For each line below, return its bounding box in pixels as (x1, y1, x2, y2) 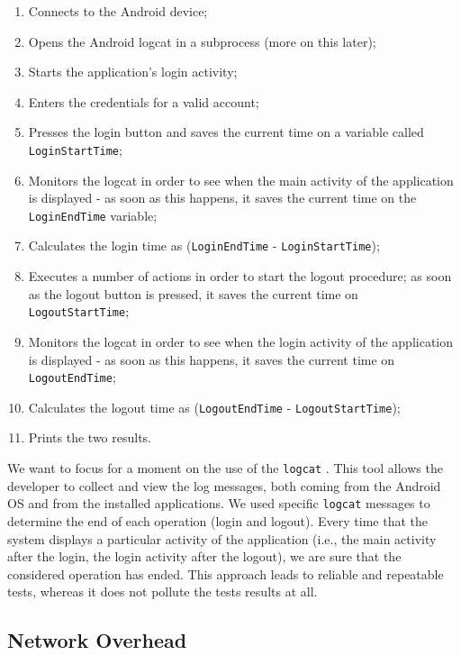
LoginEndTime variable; (28, 205, 158, 224)
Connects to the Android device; (28, 2, 208, 20)
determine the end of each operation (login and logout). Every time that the (7, 511, 428, 530)
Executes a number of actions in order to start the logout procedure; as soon (28, 267, 452, 286)
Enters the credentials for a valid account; (28, 92, 259, 111)
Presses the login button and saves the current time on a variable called (28, 123, 424, 141)
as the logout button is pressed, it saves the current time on (28, 284, 358, 303)
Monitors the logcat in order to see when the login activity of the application (28, 332, 454, 350)
